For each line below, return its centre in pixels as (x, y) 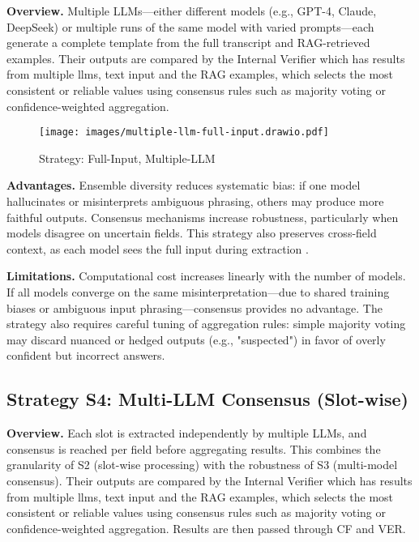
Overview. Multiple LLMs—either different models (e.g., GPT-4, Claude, (192, 11)
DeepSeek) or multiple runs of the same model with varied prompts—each (190, 26)
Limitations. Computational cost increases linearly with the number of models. (206, 276)
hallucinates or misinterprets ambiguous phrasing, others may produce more (195, 201)
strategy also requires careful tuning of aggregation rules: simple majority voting (206, 324)
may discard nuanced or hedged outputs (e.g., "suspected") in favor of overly (196, 339)
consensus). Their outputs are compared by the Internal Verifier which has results (209, 480)
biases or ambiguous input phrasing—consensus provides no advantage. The (195, 307)
